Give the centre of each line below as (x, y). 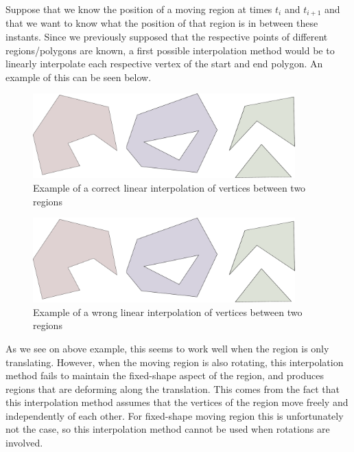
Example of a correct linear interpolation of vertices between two (169, 187)
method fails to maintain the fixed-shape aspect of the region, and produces (165, 375)
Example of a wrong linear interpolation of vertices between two (168, 312)
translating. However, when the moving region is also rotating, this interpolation (175, 362)
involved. (24, 443)
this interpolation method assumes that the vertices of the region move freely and (177, 402)
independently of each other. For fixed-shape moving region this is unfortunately (175, 415)
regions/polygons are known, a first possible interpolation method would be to (170, 50)
